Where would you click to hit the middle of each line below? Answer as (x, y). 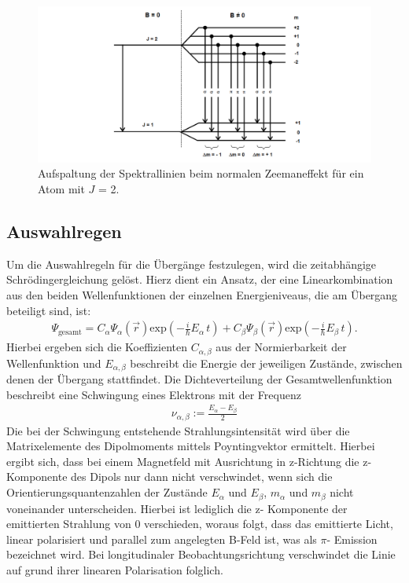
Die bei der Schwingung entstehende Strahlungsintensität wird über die (178, 430)
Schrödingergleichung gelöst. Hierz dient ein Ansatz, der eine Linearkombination (200, 279)
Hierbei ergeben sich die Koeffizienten (97, 347)
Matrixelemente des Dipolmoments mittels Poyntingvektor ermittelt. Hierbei (191, 446)
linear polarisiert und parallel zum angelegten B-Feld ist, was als (162, 539)
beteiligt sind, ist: (49, 310)
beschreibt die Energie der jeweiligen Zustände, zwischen (266, 363)
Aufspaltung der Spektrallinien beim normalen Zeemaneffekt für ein (201, 173)
